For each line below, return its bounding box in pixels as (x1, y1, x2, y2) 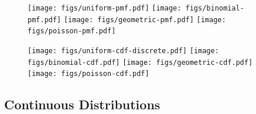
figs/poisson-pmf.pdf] (28, 27, 116, 36)
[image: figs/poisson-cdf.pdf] (28, 70, 149, 78)
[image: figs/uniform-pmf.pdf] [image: (28, 4, 182, 12)
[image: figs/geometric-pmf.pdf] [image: (63, 15, 226, 24)
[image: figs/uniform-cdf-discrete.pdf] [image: (28, 46, 219, 55)
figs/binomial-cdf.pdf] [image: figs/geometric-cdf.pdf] (28, 58, 253, 67)
